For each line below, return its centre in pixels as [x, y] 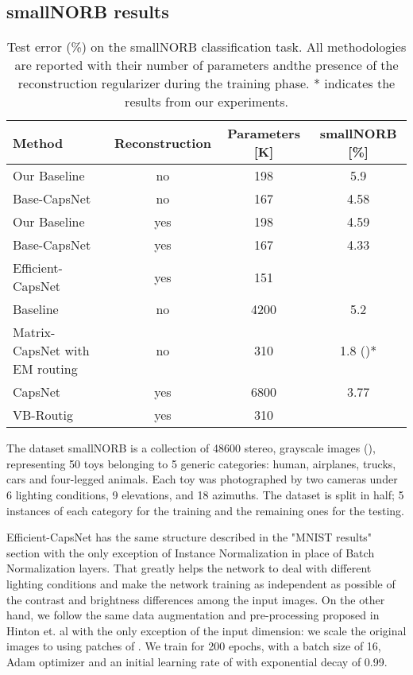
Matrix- [34, 332]
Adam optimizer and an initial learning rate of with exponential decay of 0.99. [197, 661]
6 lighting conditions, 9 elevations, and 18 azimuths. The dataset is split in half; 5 [205, 494]
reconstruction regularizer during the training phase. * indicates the [206, 83]
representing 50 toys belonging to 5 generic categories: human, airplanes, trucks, [201, 463]
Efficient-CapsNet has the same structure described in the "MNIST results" [189, 537]
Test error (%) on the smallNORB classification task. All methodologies [206, 47]
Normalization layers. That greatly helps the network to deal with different [189, 568]
